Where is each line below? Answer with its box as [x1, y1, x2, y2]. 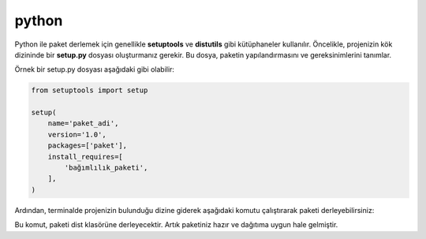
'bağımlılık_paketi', [64, 163, 148, 173]
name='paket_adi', [47, 119, 119, 128]
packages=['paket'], [47, 141, 128, 150]
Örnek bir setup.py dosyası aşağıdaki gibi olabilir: [14, 65, 175, 74]
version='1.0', [47, 130, 106, 139]
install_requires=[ [47, 152, 124, 161]
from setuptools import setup [31, 86, 148, 95]
